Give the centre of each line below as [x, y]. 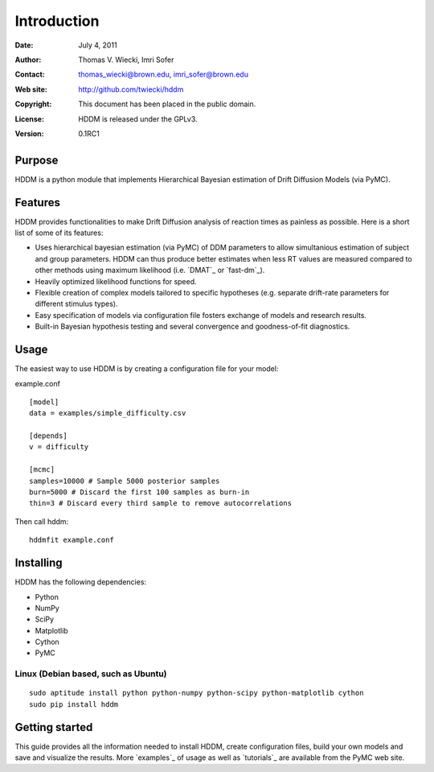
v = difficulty [59, 447]
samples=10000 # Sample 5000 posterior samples [125, 481]
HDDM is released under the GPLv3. [138, 119]
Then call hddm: [42, 521]
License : [29, 119]
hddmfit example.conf [72, 540]
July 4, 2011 [98, 45]
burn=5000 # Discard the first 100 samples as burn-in [139, 492]
